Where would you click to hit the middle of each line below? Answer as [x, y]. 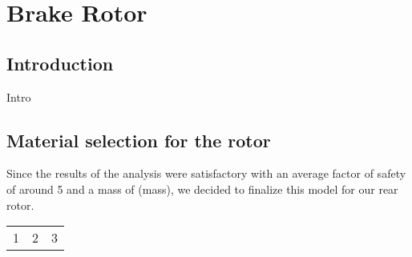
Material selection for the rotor [139, 140]
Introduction [60, 63]
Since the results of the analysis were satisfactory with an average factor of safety [206, 173]
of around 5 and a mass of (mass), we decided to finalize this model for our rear [202, 189]
